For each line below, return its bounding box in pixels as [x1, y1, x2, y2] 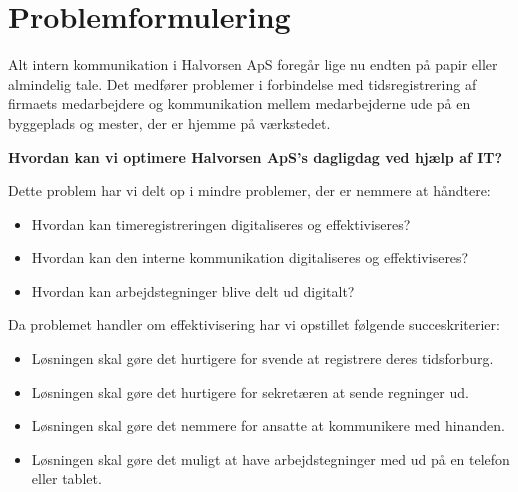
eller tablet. [31, 468, 102, 489]
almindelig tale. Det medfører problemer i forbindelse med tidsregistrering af [8, 73, 477, 94]
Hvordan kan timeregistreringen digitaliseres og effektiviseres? [31, 213, 411, 234]
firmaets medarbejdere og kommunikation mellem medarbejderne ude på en [8, 93, 471, 114]
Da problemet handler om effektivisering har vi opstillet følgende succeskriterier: [8, 314, 500, 335]
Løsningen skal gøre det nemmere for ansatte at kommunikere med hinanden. [31, 415, 505, 436]
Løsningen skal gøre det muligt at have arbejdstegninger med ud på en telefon [31, 448, 510, 469]
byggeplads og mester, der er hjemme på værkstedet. [8, 112, 331, 133]
